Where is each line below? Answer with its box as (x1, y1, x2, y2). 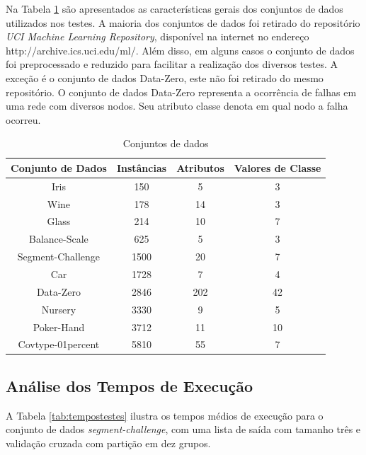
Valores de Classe (234, 160, 321, 175)
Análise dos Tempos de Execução (6, 374, 253, 396)
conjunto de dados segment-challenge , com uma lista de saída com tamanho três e (6, 422, 361, 437)
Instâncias (116, 160, 167, 175)
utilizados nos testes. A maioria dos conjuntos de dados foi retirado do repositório (6, 15, 360, 30)
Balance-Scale (29, 231, 88, 246)
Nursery (41, 301, 76, 316)
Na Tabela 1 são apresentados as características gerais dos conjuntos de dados (6, 1, 343, 16)
